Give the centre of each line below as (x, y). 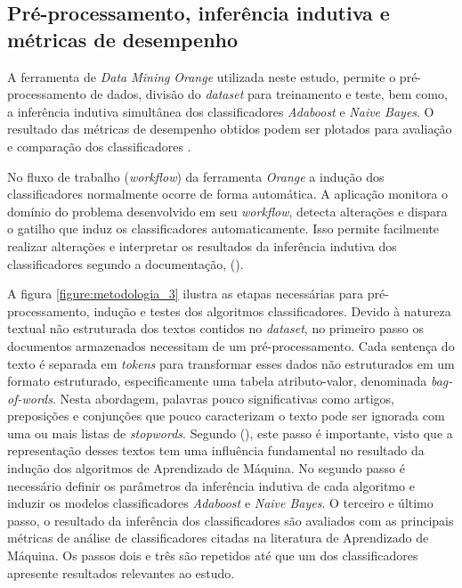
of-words (30, 398)
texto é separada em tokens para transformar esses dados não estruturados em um (231, 363)
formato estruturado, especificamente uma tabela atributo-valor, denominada (217, 381)
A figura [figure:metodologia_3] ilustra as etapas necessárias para (186, 294)
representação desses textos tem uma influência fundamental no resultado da (216, 450)
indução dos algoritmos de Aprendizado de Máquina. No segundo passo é (206, 468)
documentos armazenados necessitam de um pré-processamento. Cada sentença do (231, 345)
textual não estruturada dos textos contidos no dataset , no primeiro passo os (215, 328)
